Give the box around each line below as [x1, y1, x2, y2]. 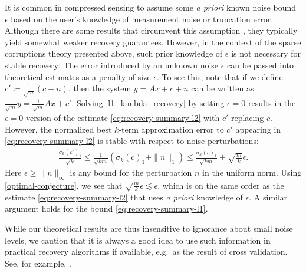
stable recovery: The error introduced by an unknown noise [5, 58, 219, 71]
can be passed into [227, 58, 294, 71]
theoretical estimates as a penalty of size [5, 70, 151, 83]
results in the [248, 97, 296, 109]
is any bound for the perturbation [70, 166, 192, 178]
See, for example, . [5, 256, 71, 269]
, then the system [68, 82, 131, 94]
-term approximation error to [119, 123, 224, 135]
